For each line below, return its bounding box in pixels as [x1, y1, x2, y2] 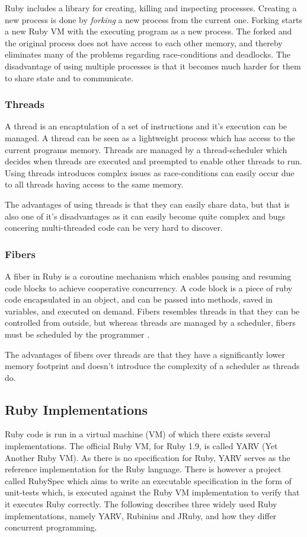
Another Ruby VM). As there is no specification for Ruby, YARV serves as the [5, 451, 290, 463]
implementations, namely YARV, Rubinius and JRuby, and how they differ [5, 509, 277, 522]
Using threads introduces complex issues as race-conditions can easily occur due [5, 166, 295, 179]
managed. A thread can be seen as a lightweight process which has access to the [5, 131, 295, 144]
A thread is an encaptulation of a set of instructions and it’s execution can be [5, 120, 287, 132]
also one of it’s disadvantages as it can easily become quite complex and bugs [5, 209, 285, 222]
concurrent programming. [5, 521, 97, 533]
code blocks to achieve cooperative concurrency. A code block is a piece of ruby [5, 281, 293, 294]
